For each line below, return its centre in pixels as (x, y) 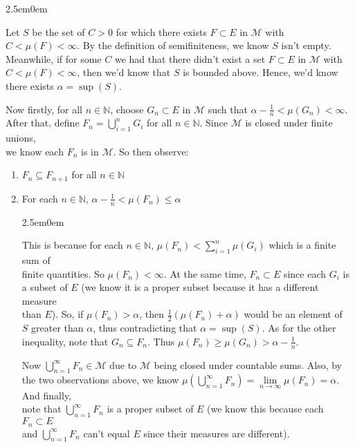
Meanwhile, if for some (54, 58)
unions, (21, 138)
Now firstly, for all (44, 109)
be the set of (58, 31)
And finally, (47, 395)
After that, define (43, 123)
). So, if (67, 314)
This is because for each (72, 245)
